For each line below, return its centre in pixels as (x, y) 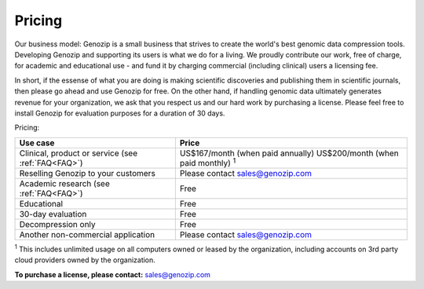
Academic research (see (64, 183)
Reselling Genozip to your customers (88, 173)
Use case (37, 143)
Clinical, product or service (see (78, 153)
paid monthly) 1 (208, 162)
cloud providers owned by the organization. (85, 260)
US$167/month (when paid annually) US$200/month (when (289, 153)
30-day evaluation (53, 214)
